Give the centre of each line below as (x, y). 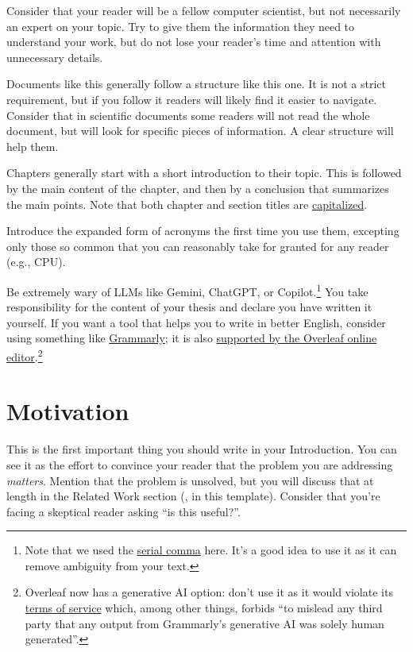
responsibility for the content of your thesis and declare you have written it (189, 307)
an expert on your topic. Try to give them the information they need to (181, 26)
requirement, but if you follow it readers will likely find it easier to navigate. (192, 99)
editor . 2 (25, 355)
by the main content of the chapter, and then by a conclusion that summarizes (198, 188)
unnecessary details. (55, 57)
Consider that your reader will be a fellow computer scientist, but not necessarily (204, 10)
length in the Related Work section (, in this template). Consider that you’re (193, 496)
